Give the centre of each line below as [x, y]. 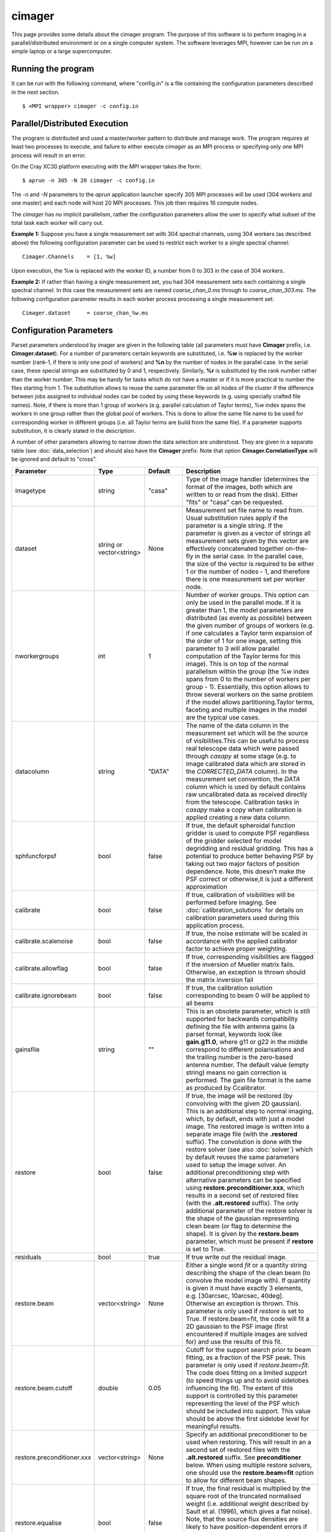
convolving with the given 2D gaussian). [244, 1103]
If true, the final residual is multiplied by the [248, 1488]
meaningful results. [214, 1426]
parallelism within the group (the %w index [248, 671]
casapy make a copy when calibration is [244, 810]
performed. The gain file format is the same [249, 1080]
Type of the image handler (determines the [248, 479]
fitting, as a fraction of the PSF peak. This [246, 1357]
